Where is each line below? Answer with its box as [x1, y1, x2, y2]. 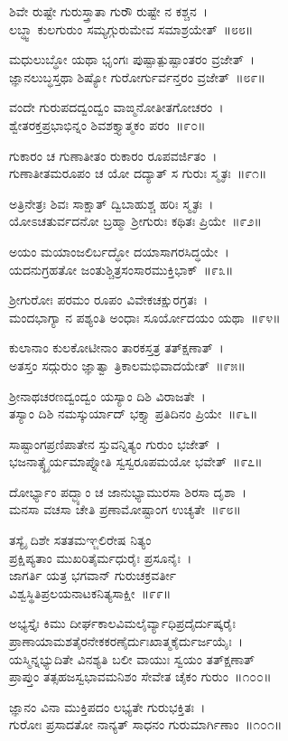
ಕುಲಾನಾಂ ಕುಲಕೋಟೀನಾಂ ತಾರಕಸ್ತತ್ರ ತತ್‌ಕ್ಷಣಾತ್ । [9, 338, 224, 357]
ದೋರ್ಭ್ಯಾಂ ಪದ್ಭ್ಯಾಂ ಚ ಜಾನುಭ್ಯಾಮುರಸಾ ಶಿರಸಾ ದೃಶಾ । [9, 482, 247, 501]
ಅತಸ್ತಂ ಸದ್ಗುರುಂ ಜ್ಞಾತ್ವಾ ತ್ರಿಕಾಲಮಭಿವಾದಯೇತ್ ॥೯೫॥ [9, 355, 246, 374]
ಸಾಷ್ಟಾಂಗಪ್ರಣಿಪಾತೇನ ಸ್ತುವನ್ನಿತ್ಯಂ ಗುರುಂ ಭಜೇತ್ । [9, 434, 221, 453]
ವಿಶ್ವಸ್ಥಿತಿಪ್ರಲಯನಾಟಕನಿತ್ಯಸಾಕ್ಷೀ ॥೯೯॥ [9, 583, 172, 602]
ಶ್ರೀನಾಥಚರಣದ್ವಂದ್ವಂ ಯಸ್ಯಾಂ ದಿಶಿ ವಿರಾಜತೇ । [9, 386, 206, 405]
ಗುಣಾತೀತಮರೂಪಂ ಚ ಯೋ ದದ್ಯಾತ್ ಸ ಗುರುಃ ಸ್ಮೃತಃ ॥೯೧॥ [9, 164, 267, 183]
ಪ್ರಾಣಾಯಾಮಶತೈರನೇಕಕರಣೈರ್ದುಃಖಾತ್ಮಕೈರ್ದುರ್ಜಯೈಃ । [9, 632, 244, 651]
